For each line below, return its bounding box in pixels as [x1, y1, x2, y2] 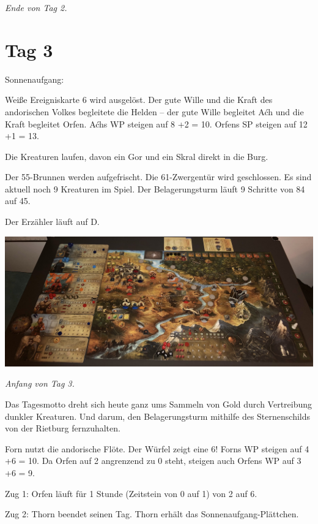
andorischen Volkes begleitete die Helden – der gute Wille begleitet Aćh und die [5, 105, 304, 118]
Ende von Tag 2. [5, 1, 67, 13]
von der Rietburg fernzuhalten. [5, 422, 120, 435]
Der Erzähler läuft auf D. [5, 215, 100, 228]
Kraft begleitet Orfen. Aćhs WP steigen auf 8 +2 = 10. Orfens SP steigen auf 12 [5, 117, 308, 130]
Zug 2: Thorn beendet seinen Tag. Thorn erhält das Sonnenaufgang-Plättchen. [5, 507, 299, 520]
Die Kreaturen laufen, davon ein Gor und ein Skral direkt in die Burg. [5, 150, 268, 162]
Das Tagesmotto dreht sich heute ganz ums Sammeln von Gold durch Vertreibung [5, 397, 312, 410]
